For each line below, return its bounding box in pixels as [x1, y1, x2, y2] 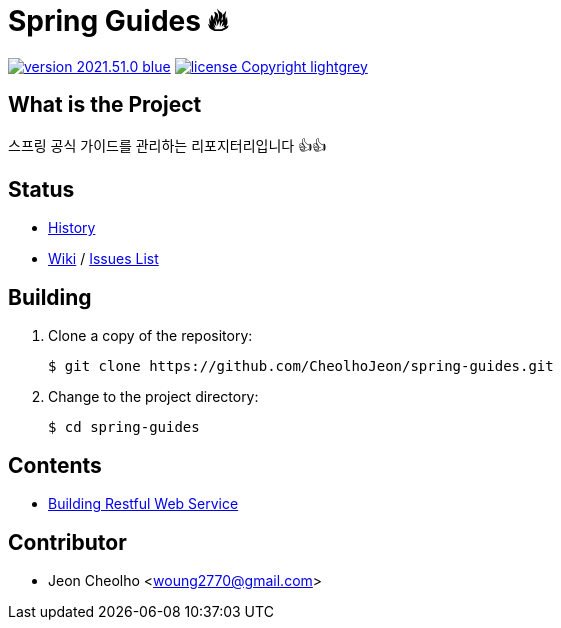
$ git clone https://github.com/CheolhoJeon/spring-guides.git [48, 358, 554, 375]
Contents [8, 452, 102, 478]
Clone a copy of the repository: [48, 327, 253, 345]
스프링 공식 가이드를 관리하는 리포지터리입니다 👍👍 [8, 136, 327, 154]
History [48, 219, 96, 237]
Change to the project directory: [48, 388, 259, 406]
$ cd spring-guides [48, 419, 200, 436]
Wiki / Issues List [48, 250, 159, 268]
